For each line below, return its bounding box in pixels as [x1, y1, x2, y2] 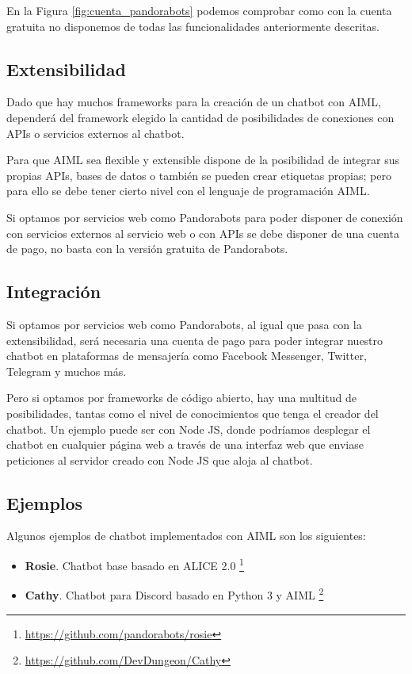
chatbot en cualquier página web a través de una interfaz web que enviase [6, 436, 364, 453]
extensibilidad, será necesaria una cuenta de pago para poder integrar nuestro [6, 331, 383, 348]
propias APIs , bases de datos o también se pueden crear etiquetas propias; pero [6, 167, 391, 183]
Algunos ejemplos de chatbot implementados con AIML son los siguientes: [6, 527, 366, 544]
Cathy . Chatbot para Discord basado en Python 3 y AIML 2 [25, 584, 324, 603]
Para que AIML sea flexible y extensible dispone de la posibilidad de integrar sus [6, 151, 400, 168]
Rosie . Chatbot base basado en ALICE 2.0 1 [25, 555, 244, 573]
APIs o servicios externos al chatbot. [6, 124, 185, 141]
